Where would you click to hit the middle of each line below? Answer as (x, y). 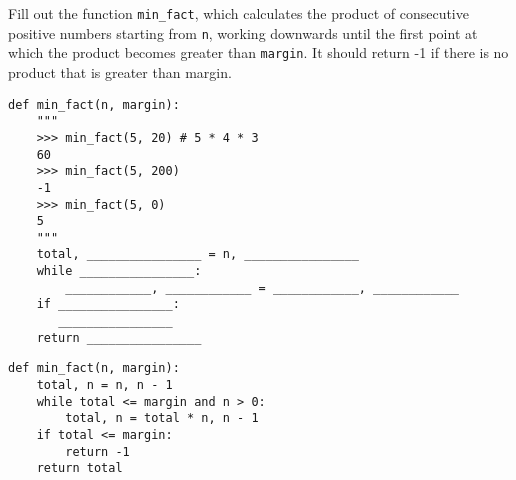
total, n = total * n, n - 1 (162, 418)
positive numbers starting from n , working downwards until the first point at (243, 32)
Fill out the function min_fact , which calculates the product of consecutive (238, 13)
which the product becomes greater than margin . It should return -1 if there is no (258, 52)
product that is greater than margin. (120, 71)
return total (79, 468)
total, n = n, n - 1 (104, 385)
